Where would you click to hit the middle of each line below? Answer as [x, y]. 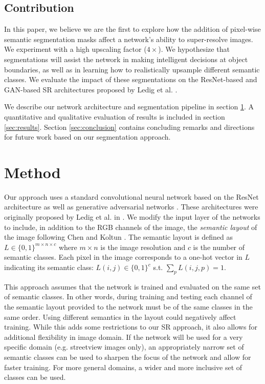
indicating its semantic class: [49, 267]
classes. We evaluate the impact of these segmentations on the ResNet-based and [131, 79]
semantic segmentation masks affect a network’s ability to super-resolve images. [129, 39]
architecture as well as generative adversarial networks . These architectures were [131, 207]
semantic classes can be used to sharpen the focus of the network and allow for [128, 357]
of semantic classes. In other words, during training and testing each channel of [128, 296]
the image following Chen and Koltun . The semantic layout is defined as [119, 237]
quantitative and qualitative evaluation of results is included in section [115, 116]
